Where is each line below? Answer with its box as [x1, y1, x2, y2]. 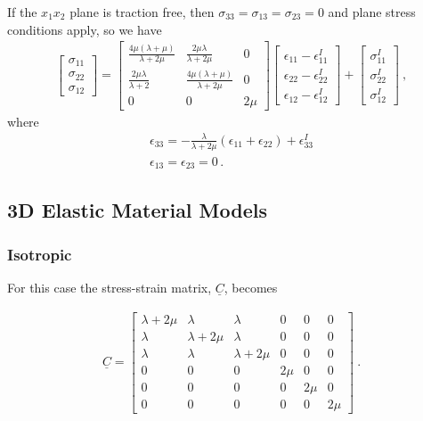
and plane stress [328, 3, 416, 21]
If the [7, 3, 37, 21]
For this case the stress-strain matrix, [7, 278, 212, 297]
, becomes [224, 278, 278, 297]
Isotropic [7, 243, 72, 265]
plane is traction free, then [69, 3, 215, 21]
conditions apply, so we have [7, 20, 162, 38]
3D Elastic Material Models [7, 196, 268, 224]
